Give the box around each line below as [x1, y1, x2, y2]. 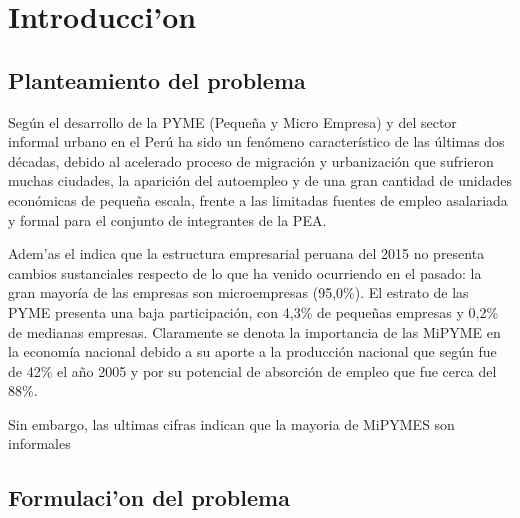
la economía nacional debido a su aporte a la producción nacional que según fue [8, 341, 497, 362]
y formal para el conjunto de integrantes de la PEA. [8, 209, 327, 230]
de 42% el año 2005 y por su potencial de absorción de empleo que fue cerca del [8, 360, 497, 381]
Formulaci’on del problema [8, 482, 290, 513]
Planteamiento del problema [8, 64, 306, 95]
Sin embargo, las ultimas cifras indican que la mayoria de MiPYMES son [8, 413, 455, 434]
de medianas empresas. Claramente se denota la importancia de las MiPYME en [8, 321, 501, 342]
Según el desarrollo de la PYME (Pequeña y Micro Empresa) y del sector [8, 111, 457, 132]
